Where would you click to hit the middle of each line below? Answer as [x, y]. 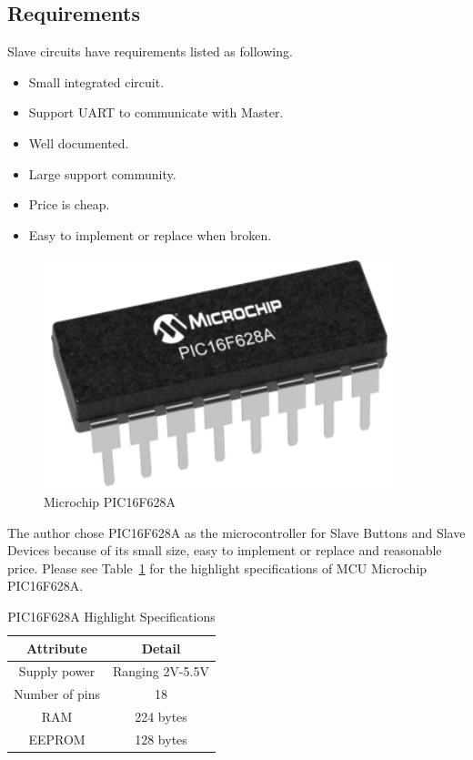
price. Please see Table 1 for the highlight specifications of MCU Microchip [217, 567]
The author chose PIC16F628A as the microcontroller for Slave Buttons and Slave [236, 532]
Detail [161, 648]
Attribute [57, 648]
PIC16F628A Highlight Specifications [111, 616]
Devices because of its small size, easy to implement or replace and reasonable [225, 550]
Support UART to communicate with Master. [156, 112]
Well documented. [79, 142]
